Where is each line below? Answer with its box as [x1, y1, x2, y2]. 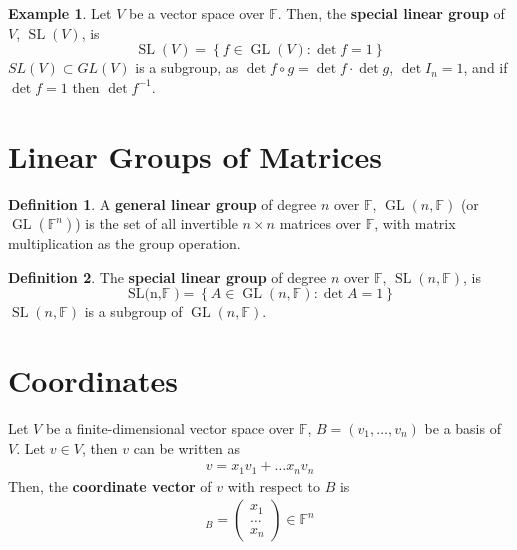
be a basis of [424, 418, 501, 438]
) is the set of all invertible [75, 213, 238, 234]
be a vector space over [129, 3, 265, 23]
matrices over [279, 213, 362, 234]
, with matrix [374, 213, 456, 234]
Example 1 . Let [8, 3, 112, 23]
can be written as [133, 437, 241, 458]
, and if [463, 57, 508, 78]
